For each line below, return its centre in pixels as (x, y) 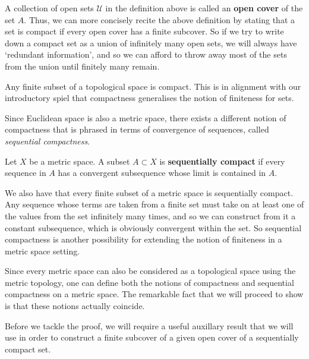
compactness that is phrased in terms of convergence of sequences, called (137, 129)
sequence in (26, 173)
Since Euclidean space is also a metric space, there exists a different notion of (146, 117)
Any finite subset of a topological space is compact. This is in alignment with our (153, 86)
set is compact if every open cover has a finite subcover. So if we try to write (144, 31)
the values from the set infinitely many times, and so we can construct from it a (150, 215)
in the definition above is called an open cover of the (204, 8)
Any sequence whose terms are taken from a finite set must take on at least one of (154, 204)
